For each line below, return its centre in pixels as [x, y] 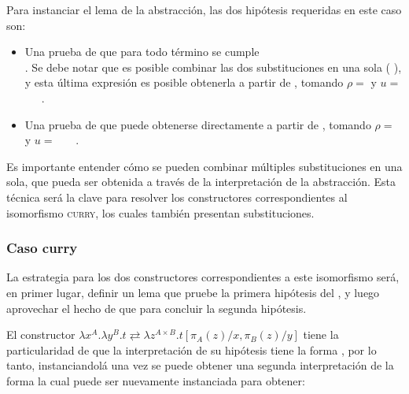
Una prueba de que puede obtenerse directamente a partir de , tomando [198, 124]
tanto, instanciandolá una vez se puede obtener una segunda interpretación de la [200, 365]
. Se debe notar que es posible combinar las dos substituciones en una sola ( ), [213, 67]
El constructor [41, 335]
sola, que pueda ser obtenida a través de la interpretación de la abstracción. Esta [201, 182]
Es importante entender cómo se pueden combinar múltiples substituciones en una [204, 166]
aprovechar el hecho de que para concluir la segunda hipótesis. [157, 308]
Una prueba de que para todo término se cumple [142, 52]
